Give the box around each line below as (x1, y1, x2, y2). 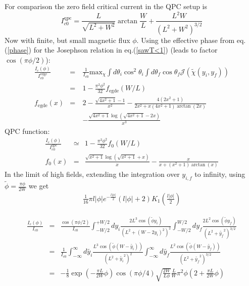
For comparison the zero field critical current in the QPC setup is (5, 1, 208, 11)
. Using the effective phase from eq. (136, 34, 246, 45)
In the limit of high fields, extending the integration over (5, 169, 180, 179)
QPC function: (5, 126, 50, 136)
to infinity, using (194, 169, 245, 179)
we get (28, 180, 49, 191)
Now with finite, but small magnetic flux (5, 34, 130, 45)
